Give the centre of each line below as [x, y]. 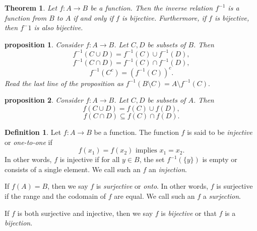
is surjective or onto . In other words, [152, 186]
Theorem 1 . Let [31, 8]
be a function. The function [136, 132]
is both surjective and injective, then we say [85, 213]
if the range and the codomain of [55, 196]
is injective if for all [90, 159]
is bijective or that [189, 213]
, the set [152, 159]
